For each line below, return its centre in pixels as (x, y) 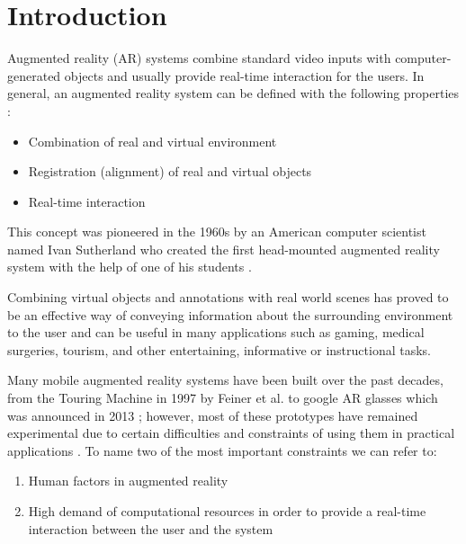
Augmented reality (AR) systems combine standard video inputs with (199, 58)
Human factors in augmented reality (128, 481)
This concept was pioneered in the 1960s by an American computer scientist (217, 232)
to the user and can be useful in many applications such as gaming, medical (216, 332)
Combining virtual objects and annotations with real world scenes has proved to (228, 297)
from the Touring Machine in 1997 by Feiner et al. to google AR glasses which (223, 398)
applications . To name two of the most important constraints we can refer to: (222, 450)
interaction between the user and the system (151, 528)
